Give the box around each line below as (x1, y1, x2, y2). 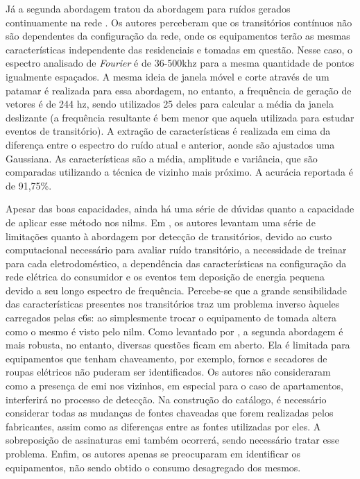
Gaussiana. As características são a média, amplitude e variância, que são (6, 151, 318, 165)
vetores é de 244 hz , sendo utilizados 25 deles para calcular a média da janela (6, 96, 334, 111)
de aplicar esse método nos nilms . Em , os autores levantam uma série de (6, 215, 316, 229)
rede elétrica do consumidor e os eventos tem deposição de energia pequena (6, 269, 325, 284)
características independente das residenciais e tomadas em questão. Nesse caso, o (6, 42, 353, 56)
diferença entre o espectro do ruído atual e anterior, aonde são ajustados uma (6, 137, 335, 151)
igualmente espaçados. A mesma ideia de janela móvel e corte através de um (6, 69, 329, 83)
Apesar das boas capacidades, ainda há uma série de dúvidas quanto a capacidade (6, 201, 354, 216)
